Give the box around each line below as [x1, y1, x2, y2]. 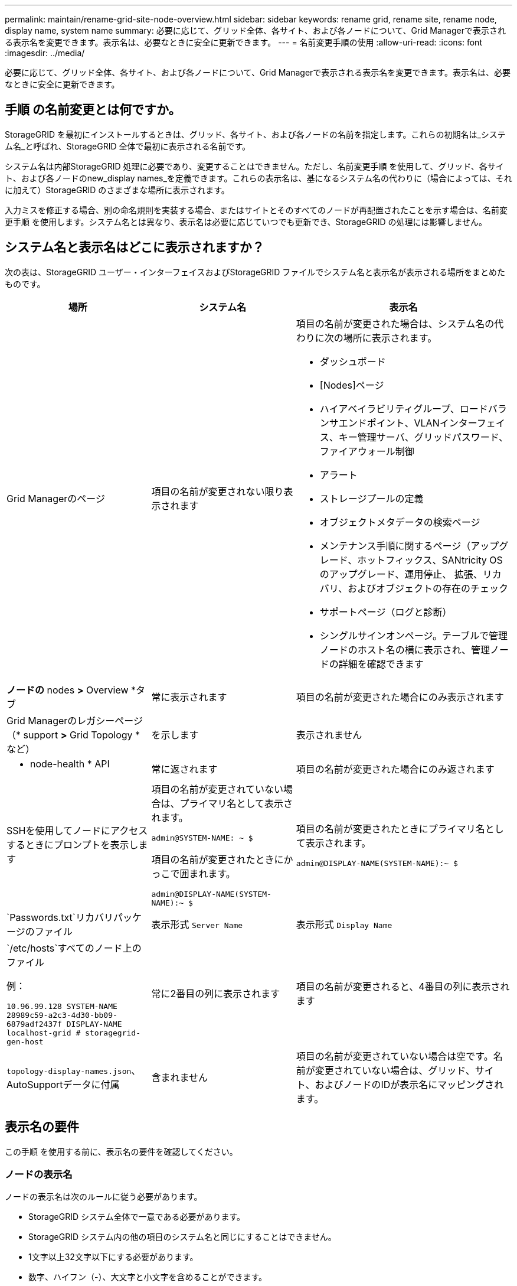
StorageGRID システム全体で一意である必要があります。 [28, 1212, 245, 1222]
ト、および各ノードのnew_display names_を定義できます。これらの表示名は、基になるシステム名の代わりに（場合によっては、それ [5, 172, 512, 183]
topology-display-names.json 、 [6, 1064, 141, 1076]
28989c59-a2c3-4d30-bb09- [6, 1010, 117, 1020]
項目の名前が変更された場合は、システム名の [296, 317, 495, 330]
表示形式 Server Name [151, 918, 243, 930]
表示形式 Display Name [296, 918, 392, 930]
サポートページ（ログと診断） [319, 605, 452, 618]
